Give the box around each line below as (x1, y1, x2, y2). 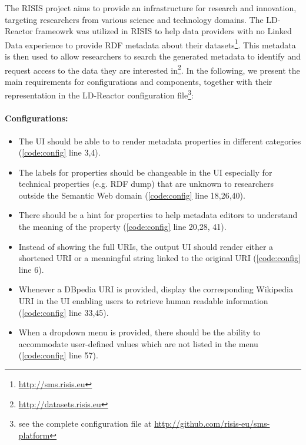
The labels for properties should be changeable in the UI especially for (18, 166, 272, 178)
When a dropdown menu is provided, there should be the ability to (18, 326, 261, 338)
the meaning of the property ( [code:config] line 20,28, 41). (18, 220, 227, 233)
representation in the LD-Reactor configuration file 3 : (5, 87, 194, 101)
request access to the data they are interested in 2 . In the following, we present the (5, 62, 300, 76)
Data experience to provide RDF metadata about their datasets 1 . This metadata (5, 37, 296, 51)
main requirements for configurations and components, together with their (5, 75, 272, 87)
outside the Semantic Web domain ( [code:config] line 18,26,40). (18, 189, 245, 201)
